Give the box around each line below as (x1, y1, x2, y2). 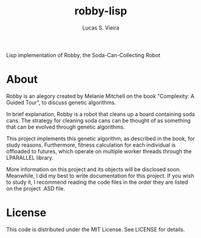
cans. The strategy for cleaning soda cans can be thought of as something (6, 117, 191, 124)
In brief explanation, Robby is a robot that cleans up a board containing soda (6, 110, 195, 118)
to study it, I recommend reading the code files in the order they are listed (6, 178, 188, 186)
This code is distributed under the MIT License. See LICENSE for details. (6, 225, 185, 233)
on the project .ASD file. (6, 185, 65, 192)
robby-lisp (74, 4, 128, 18)
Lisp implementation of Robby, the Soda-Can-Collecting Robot (6, 51, 161, 58)
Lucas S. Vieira (82, 24, 120, 31)
